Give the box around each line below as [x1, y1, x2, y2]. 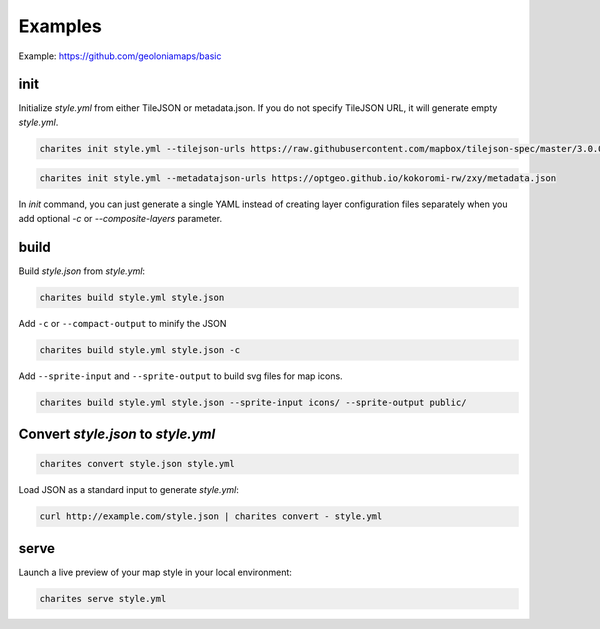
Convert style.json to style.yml [18, 426, 216, 443]
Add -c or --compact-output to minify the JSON [18, 317, 227, 329]
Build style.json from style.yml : [18, 265, 145, 277]
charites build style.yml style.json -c [39, 344, 240, 355]
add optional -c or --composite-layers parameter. [18, 212, 223, 224]
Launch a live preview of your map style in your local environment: [18, 566, 292, 578]
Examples [18, 15, 102, 37]
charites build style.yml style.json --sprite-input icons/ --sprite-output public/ [39, 396, 467, 408]
